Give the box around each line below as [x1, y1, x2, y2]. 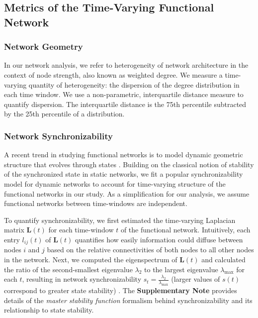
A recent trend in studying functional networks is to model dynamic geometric [4, 149, 243, 160]
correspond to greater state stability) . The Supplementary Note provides [4, 285, 237, 295]
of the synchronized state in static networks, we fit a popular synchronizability [4, 169, 243, 179]
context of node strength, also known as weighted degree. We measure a [4, 69, 223, 80]
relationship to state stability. [4, 305, 94, 315]
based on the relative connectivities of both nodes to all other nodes [47, 244, 254, 255]
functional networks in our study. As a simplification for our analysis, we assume [4, 188, 250, 199]
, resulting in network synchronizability [22, 274, 142, 284]
